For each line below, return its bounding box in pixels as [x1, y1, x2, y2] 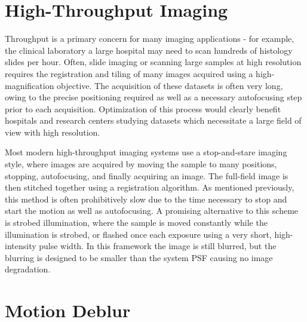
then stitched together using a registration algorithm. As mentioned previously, [5, 181, 294, 194]
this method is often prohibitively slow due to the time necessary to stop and [5, 192, 287, 205]
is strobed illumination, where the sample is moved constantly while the [5, 216, 268, 229]
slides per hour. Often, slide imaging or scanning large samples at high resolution [5, 56, 302, 68]
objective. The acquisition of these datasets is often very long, [57, 79, 283, 91]
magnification [5, 79, 54, 91]
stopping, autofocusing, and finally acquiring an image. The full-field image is [5, 169, 288, 182]
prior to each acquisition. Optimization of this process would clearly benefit [5, 102, 281, 115]
